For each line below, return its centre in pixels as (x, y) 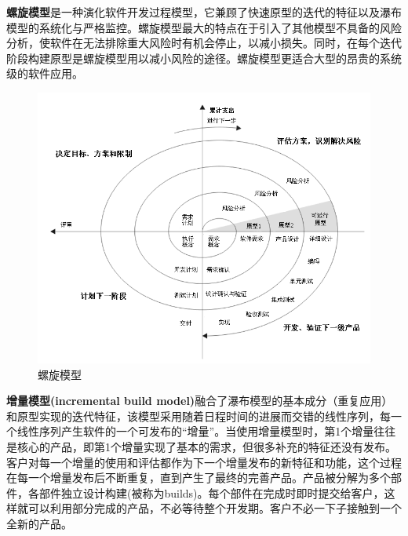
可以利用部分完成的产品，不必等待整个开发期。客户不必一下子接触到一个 (215, 508)
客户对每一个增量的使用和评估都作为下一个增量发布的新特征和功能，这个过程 (204, 462)
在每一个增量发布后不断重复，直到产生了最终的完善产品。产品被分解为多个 (199, 478)
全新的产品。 (39, 523)
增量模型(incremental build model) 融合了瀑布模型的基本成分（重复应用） (200, 401)
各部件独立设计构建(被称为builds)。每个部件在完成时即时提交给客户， (206, 492)
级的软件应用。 (45, 73)
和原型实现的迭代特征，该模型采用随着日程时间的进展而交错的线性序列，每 (199, 416)
